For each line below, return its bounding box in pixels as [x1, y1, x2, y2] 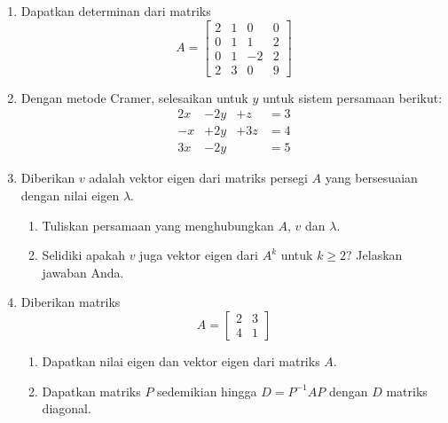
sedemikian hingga [157, 381, 257, 400]
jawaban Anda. [42, 262, 124, 281]
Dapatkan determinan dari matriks [20, 2, 211, 20]
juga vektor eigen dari [139, 246, 258, 264]
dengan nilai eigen [20, 186, 120, 204]
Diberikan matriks [20, 293, 121, 311]
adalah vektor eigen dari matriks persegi [89, 168, 308, 187]
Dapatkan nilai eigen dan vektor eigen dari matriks [42, 351, 320, 370]
